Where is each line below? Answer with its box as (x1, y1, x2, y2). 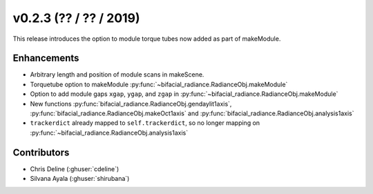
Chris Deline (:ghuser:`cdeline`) (30, 164, 119, 173)
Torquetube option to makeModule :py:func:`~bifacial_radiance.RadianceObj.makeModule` (30, 80, 288, 88)
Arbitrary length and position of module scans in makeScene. (30, 70, 204, 79)
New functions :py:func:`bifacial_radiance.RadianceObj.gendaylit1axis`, (30, 99, 232, 108)
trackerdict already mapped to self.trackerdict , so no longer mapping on (30, 119, 260, 127)
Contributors (12, 146, 70, 158)
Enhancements (12, 52, 79, 64)
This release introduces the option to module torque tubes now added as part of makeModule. (12, 35, 281, 43)
